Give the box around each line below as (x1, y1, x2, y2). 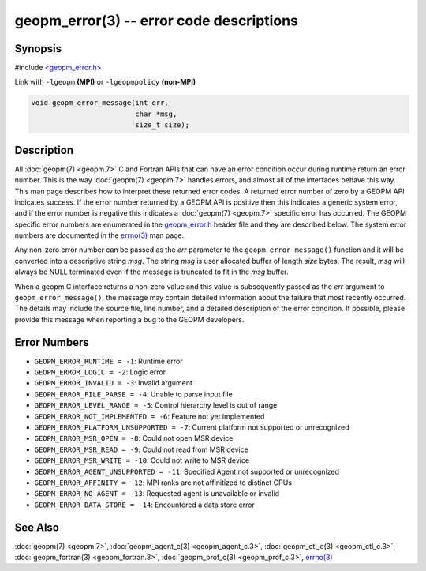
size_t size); (135, 121, 189, 130)
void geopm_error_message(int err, (31, 99, 169, 107)
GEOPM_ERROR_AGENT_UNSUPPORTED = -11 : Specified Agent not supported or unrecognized (34, 467, 339, 476)
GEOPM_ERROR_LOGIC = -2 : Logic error (34, 367, 166, 377)
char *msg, (135, 109, 177, 118)
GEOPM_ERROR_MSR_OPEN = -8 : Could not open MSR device (34, 434, 234, 443)
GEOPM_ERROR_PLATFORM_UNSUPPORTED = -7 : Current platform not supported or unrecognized (34, 423, 349, 432)
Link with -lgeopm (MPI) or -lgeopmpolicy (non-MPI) (14, 77, 196, 87)
